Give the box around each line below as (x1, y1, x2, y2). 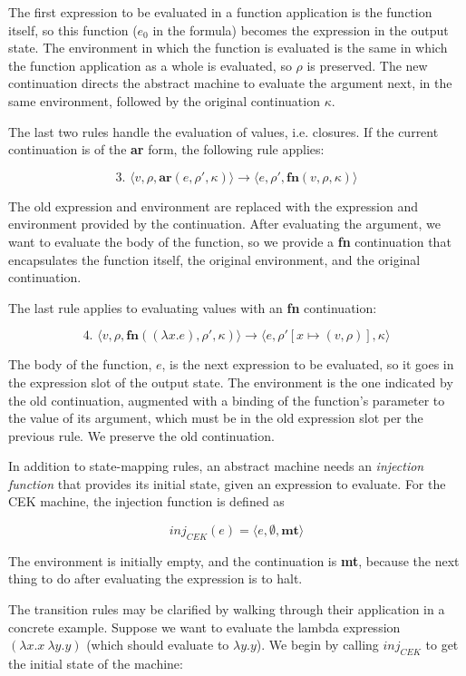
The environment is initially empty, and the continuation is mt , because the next (8, 551, 460, 570)
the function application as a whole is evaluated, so (8, 55, 292, 74)
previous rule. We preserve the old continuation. (8, 426, 275, 445)
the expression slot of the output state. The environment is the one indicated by (8, 372, 453, 391)
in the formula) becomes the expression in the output (152, 20, 449, 39)
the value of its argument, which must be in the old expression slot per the (8, 408, 423, 427)
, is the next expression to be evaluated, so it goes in (161, 355, 454, 374)
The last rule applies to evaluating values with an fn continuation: (8, 298, 377, 317)
